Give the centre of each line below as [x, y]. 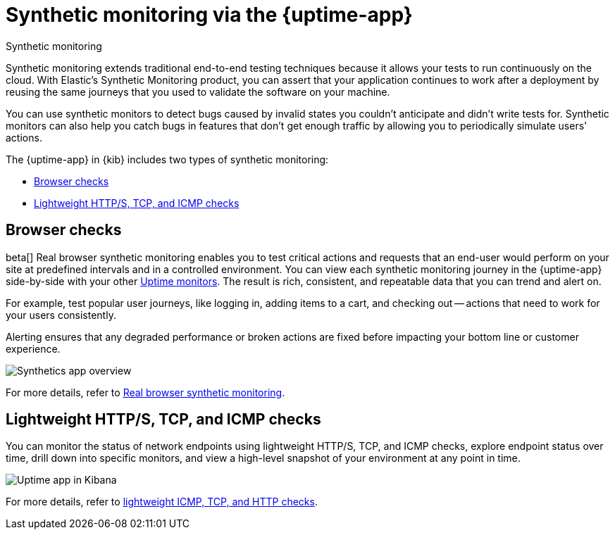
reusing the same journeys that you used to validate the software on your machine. [198, 92]
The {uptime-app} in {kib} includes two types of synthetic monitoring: [167, 159]
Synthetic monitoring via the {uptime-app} [209, 15]
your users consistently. [61, 315]
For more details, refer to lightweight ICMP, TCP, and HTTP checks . [162, 502]
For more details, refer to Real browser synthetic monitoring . [145, 392]
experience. [33, 348]
